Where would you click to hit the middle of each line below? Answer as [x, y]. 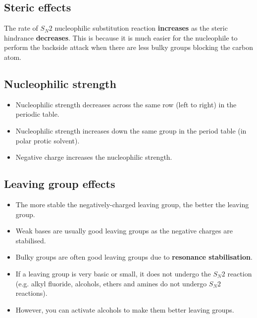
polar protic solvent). [48, 140]
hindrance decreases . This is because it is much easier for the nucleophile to [121, 37]
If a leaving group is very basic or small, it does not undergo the [113, 273]
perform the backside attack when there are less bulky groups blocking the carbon [128, 47]
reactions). [31, 293]
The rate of [21, 28]
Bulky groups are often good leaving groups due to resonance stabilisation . [134, 257]
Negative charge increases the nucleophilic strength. [94, 157]
